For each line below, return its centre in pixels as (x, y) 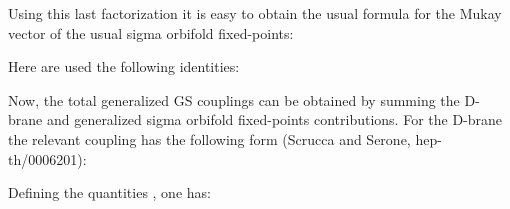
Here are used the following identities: (124, 66)
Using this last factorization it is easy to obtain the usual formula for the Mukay (255, 13)
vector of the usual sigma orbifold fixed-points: (151, 32)
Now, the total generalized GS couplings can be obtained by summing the (234, 99)
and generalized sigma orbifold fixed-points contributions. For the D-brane (274, 119)
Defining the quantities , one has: (109, 192)
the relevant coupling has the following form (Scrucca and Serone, (209, 138)
